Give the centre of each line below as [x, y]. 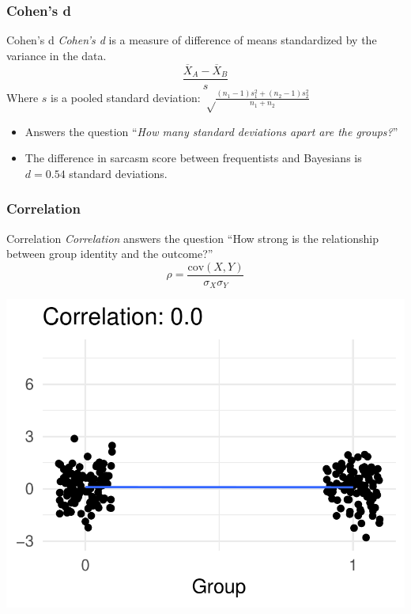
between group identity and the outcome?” [110, 254]
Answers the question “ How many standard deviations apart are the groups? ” [211, 131]
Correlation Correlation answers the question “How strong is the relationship [193, 238]
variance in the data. [57, 55]
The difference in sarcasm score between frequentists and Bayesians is [193, 158]
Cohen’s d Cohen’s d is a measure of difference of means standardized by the [192, 40]
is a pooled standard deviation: [126, 97]
